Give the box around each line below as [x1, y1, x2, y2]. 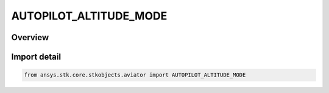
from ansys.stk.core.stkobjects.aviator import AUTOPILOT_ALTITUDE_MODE [24, 72, 246, 78]
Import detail [11, 52, 61, 62]
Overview [11, 32, 49, 43]
